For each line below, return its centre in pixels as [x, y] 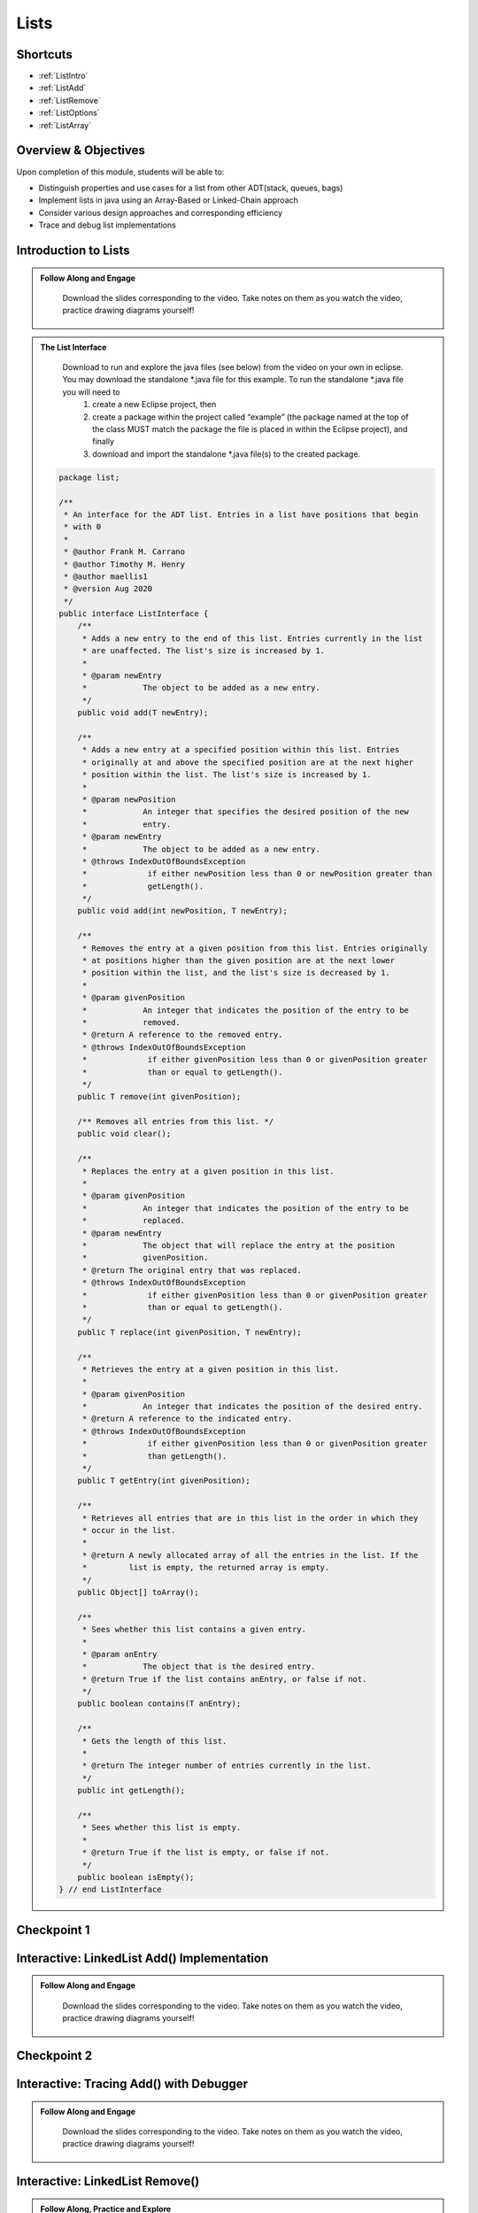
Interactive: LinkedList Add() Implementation [143, 1958]
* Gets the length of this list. [154, 1741]
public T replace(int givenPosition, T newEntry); [189, 1332]
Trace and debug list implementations [107, 225]
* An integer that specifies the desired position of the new [245, 812]
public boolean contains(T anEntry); [159, 1704]
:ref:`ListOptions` [69, 113]
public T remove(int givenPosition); [159, 1097]
